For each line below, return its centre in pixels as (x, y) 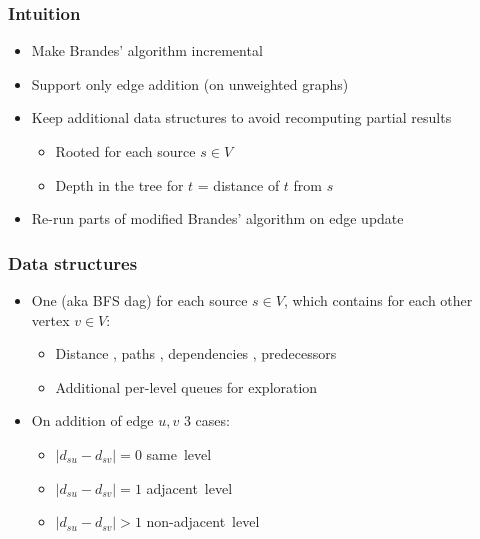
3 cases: (206, 420)
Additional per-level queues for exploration (186, 386)
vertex (50, 319)
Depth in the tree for (119, 184)
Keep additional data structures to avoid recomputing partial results (241, 117)
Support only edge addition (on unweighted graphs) (190, 83)
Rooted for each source (125, 151)
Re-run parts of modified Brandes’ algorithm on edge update (217, 218)
